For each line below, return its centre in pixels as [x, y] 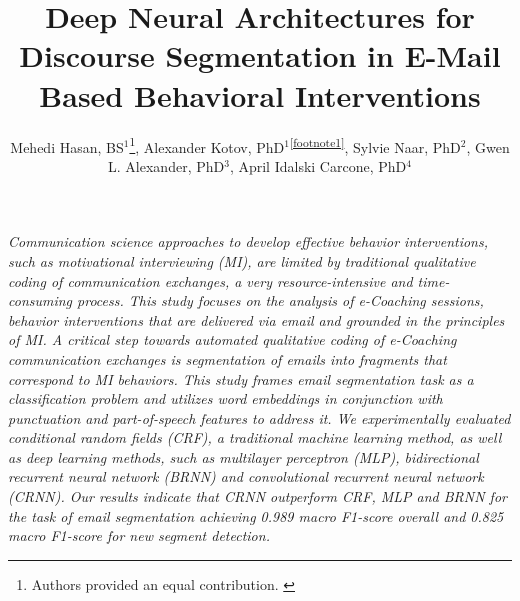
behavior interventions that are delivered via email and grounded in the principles [256, 319]
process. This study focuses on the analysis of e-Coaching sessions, [280, 300]
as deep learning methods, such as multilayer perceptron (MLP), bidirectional [243, 456]
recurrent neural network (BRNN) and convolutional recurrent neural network [246, 476]
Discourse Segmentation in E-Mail [260, 55]
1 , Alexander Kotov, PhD [207, 145]
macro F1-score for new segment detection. [139, 535]
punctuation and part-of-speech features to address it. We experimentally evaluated [259, 417]
